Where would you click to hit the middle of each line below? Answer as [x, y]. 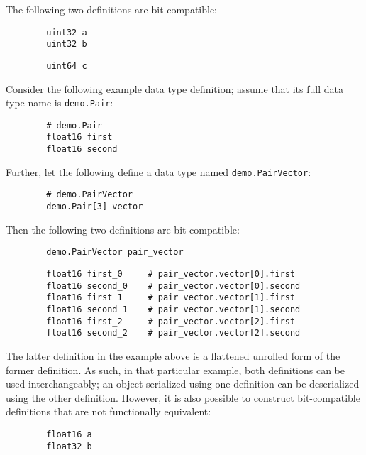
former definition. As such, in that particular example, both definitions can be [176, 369]
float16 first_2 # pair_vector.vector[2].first [171, 321]
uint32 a [67, 32]
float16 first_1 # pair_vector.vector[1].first [171, 298]
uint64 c [67, 66]
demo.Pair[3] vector [95, 207]
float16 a [69, 434]
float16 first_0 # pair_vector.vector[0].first [171, 274]
